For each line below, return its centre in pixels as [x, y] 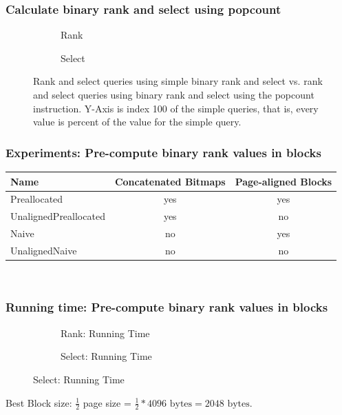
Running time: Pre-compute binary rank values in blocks [167, 307]
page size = [107, 402]
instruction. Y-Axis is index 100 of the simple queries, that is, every [176, 108]
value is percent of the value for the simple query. [137, 122]
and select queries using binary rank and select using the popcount [174, 94]
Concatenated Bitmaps [170, 181]
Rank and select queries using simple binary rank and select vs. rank [178, 81]
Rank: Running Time [105, 333]
